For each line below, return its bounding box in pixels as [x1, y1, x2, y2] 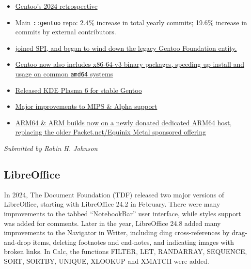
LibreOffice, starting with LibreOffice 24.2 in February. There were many [4, 199, 220, 209]
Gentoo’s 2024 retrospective [15, 1, 98, 11]
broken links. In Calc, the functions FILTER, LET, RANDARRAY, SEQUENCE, [4, 246, 247, 256]
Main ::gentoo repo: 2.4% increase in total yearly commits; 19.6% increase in [15, 17, 247, 27]
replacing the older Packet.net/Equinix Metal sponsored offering [15, 127, 206, 137]
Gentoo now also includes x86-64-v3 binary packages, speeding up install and [15, 59, 245, 69]
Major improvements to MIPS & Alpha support [15, 101, 157, 111]
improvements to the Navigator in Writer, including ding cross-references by [4, 227, 230, 238]
